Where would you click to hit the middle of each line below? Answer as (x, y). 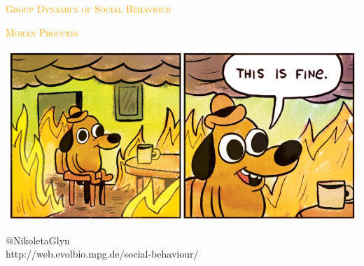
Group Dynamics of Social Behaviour (89, 8)
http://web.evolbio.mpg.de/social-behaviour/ (102, 254)
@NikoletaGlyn (38, 240)
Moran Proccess (42, 32)
